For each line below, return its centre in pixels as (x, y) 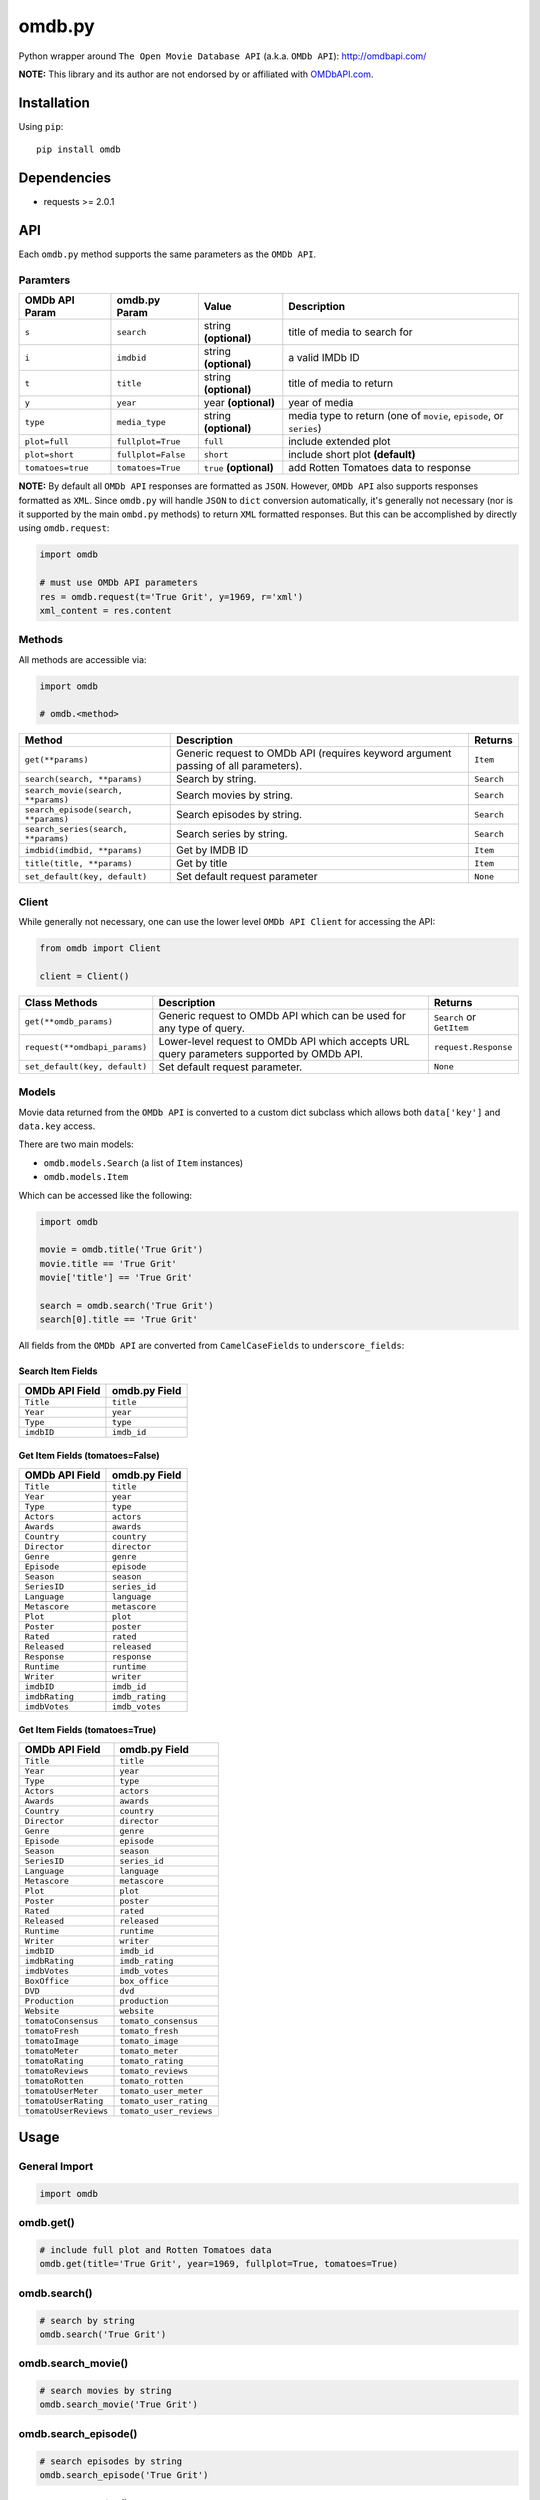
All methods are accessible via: (82, 659)
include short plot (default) (352, 455)
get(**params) (56, 759)
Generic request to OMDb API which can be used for (282, 1015)
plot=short (49, 454)
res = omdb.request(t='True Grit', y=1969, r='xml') (171, 596)
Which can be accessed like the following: (105, 1195)
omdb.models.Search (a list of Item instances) (143, 1162)
